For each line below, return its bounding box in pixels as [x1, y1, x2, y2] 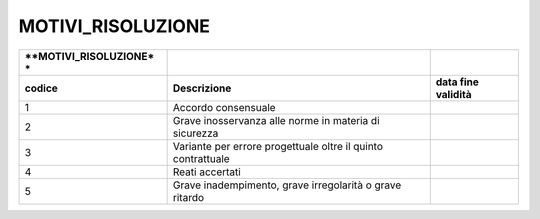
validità [435, 87, 472, 101]
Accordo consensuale [172, 100, 276, 114]
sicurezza [172, 126, 219, 140]
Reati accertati [172, 165, 242, 179]
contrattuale [172, 151, 230, 165]
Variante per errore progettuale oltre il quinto [172, 139, 384, 153]
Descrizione [172, 81, 232, 95]
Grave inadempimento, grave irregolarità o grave [172, 178, 402, 192]
